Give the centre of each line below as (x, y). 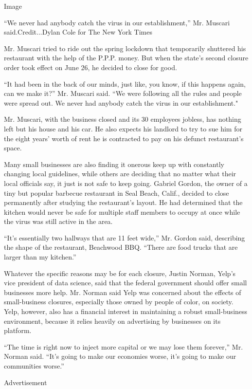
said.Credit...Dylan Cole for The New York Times (78, 32)
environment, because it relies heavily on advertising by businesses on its (112, 321)
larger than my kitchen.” (40, 257)
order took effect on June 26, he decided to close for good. (90, 67)
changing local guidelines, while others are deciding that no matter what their (120, 174)
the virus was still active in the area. (58, 221)
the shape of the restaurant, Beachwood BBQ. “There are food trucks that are (121, 247)
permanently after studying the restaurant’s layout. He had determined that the (123, 202)
